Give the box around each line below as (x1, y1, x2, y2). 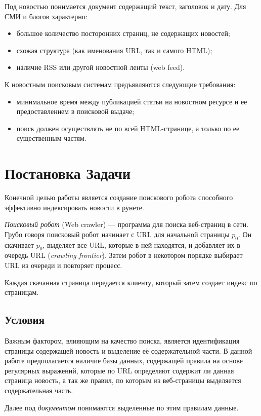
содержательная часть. (5, 385, 73, 395)
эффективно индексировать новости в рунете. (5, 202, 144, 212)
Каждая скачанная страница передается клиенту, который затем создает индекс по (5, 277, 257, 287)
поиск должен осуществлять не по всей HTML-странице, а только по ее (16, 123, 240, 133)
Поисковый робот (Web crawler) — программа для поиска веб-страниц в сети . (5, 219, 249, 230)
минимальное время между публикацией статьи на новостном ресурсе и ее (16, 96, 247, 106)
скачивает (5, 239, 34, 250)
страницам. (5, 287, 39, 297)
